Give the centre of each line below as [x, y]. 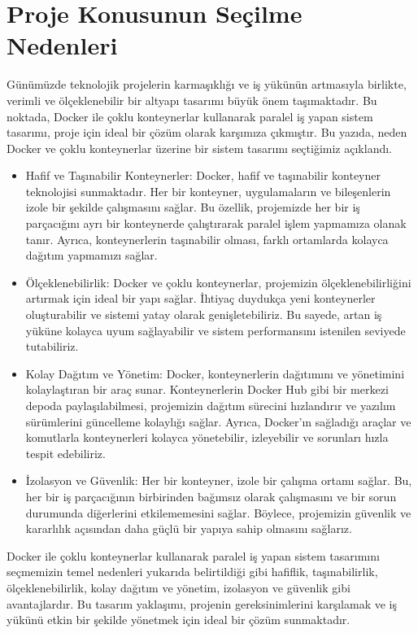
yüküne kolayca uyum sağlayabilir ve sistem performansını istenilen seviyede [216, 330]
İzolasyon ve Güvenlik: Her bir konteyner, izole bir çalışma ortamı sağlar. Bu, [219, 480]
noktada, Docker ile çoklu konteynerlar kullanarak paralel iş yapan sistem [190, 116]
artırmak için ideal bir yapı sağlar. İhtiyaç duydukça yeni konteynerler [200, 298]
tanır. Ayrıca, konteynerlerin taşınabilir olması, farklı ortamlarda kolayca [207, 239]
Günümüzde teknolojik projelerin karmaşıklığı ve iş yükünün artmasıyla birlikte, [207, 84]
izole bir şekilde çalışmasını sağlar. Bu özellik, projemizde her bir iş [193, 207]
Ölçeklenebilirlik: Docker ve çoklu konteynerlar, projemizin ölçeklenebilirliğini [218, 282]
